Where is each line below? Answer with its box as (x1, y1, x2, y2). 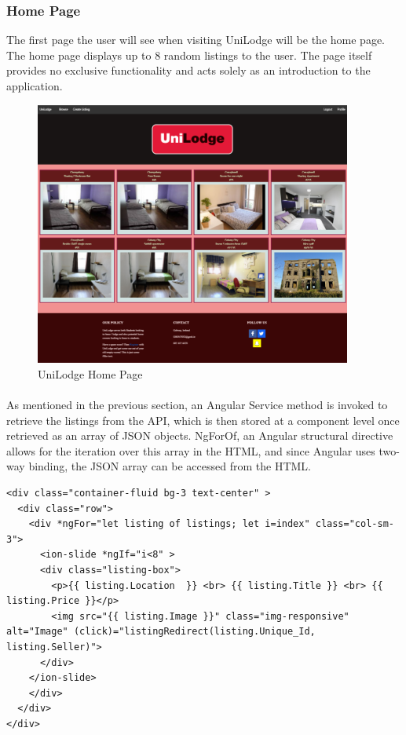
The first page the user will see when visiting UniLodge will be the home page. (6, 31, 385, 48)
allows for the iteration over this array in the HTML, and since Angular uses (6, 442, 375, 459)
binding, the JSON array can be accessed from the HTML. (28, 458, 311, 474)
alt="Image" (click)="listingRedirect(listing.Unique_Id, (6, 626, 316, 638)
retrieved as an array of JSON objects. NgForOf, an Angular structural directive (6, 427, 393, 444)
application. (6, 78, 63, 93)
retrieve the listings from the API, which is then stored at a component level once (6, 411, 400, 428)
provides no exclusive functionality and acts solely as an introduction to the (6, 62, 371, 79)
